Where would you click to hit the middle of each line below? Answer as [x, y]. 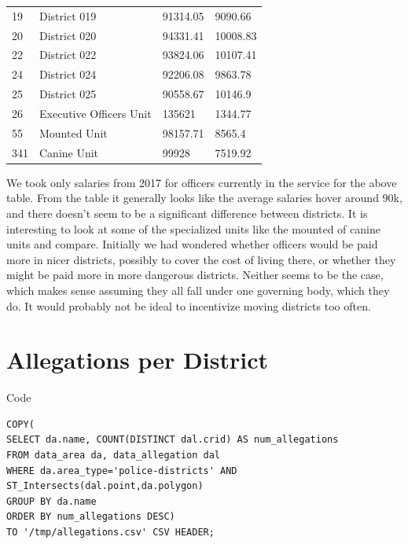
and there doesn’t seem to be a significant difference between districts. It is [187, 213]
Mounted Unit [74, 132]
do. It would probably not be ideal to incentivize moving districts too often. [189, 305]
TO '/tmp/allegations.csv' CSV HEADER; [110, 532]
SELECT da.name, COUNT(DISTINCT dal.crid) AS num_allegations [173, 440]
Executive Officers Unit [96, 113]
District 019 [68, 15]
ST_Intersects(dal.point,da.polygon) [105, 486]
